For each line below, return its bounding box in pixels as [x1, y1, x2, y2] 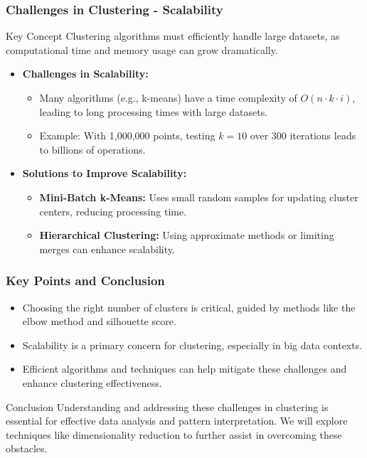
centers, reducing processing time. [39, 203, 187, 218]
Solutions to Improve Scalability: [22, 166, 187, 181]
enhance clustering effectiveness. [22, 375, 162, 390]
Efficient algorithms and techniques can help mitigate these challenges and [22, 361, 347, 376]
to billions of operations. [39, 142, 146, 156]
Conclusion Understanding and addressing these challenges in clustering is [6, 399, 329, 414]
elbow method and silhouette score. [22, 314, 176, 329]
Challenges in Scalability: [22, 66, 149, 81]
